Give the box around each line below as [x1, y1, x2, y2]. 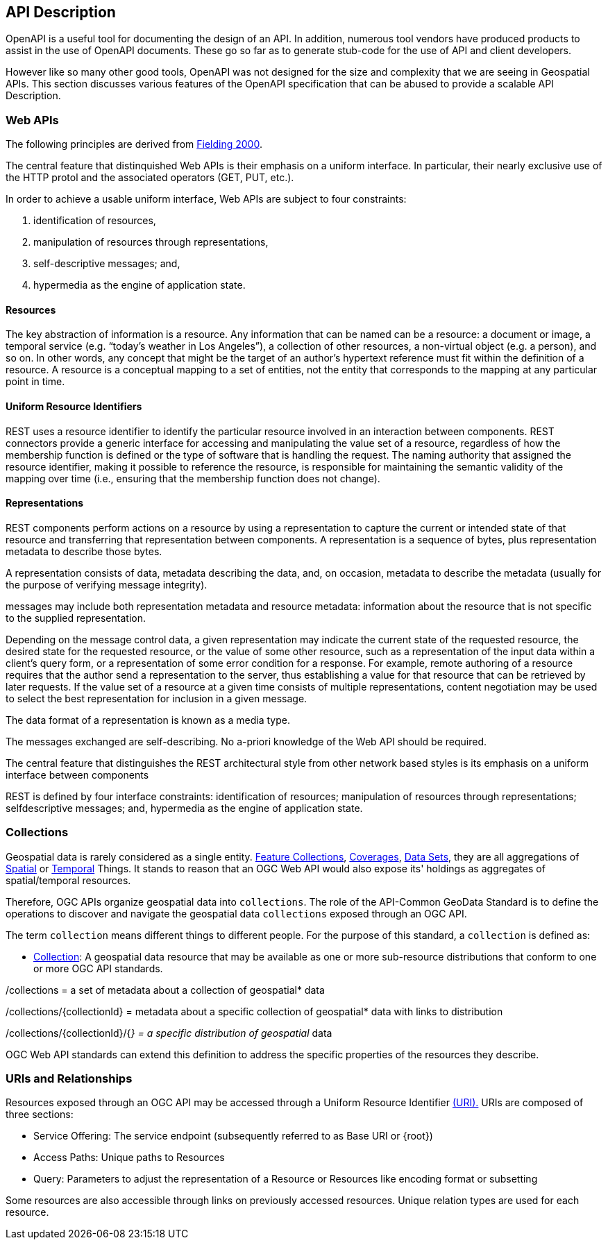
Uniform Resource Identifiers [6, 400, 142, 412]
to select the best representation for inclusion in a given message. [6, 692, 307, 704]
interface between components [6, 768, 149, 781]
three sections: [6, 1108, 74, 1121]
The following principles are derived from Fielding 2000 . [6, 138, 262, 151]
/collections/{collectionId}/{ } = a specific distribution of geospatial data [6, 1026, 332, 1039]
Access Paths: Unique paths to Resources [33, 1151, 225, 1164]
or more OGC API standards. [33, 962, 163, 974]
